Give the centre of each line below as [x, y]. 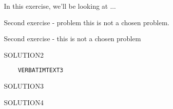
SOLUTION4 [24, 102]
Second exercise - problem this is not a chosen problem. [87, 22]
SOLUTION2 [24, 54]
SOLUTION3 [24, 86]
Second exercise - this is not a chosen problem [73, 39]
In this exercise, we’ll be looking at [56, 6]
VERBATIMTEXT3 [40, 70]
